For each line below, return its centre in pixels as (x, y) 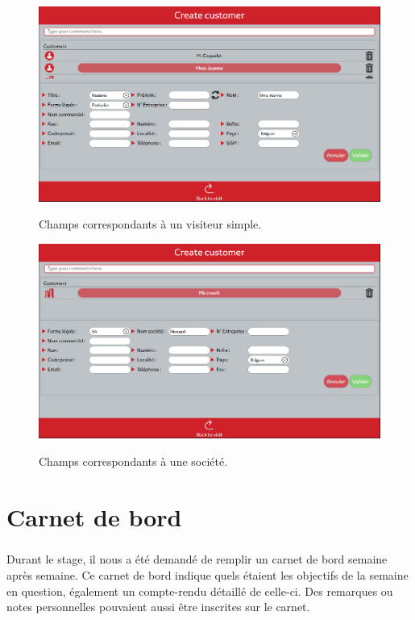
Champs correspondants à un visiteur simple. (150, 224)
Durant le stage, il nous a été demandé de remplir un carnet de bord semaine (197, 559)
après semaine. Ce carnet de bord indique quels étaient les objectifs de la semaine (207, 574)
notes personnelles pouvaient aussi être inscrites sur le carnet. (158, 607)
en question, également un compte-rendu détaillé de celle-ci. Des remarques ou (200, 591)
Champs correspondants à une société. (133, 461)
